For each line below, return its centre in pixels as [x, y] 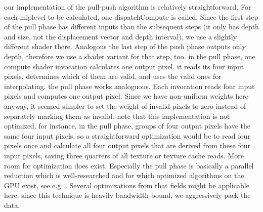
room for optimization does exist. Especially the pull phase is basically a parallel [129, 165]
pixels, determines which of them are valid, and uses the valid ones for [113, 76]
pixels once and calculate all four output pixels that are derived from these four [127, 145]
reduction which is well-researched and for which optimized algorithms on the [124, 175]
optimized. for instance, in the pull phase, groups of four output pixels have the [127, 126]
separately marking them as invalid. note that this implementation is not [117, 116]
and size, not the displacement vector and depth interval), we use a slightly [121, 36]
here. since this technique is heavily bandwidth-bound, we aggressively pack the [127, 195]
